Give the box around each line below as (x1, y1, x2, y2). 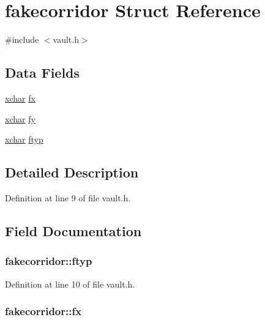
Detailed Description (5, 163, 139, 182)
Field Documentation (5, 221, 142, 240)
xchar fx (5, 91, 35, 104)
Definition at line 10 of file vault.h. (5, 277, 135, 290)
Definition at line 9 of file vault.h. (5, 191, 131, 204)
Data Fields (5, 63, 80, 82)
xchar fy (5, 112, 35, 125)
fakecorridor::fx (5, 303, 82, 319)
